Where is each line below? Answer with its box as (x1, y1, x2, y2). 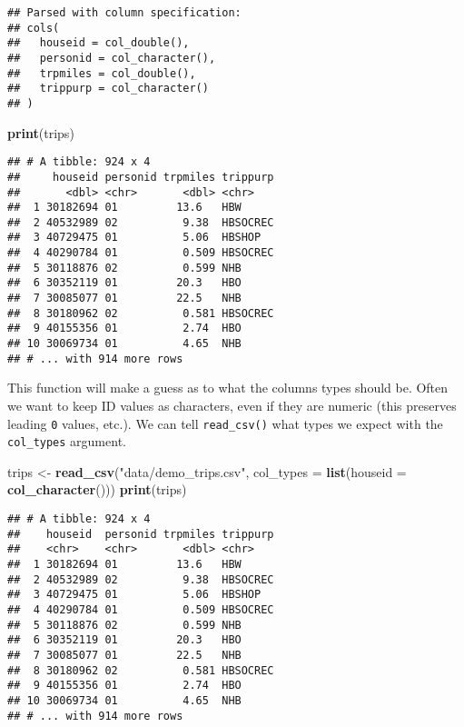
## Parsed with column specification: (7, 6, 242, 19)
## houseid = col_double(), (7, 36, 190, 50)
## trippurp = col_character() (7, 82, 209, 95)
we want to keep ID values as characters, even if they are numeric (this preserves (7, 395, 457, 414)
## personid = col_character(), (7, 51, 216, 65)
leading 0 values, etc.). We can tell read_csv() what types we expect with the (7, 413, 443, 433)
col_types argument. (7, 432, 126, 451)
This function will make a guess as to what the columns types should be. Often (7, 378, 449, 397)
